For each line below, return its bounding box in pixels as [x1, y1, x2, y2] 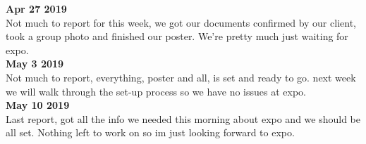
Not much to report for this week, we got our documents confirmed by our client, [6, 15, 356, 30]
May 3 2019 [6, 56, 64, 71]
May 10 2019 [6, 98, 70, 112]
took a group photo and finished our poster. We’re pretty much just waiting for [6, 29, 348, 44]
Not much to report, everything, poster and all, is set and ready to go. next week [6, 70, 356, 84]
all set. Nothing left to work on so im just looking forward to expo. [6, 125, 295, 140]
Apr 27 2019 [6, 1, 67, 15]
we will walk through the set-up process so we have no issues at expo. [6, 84, 306, 98]
